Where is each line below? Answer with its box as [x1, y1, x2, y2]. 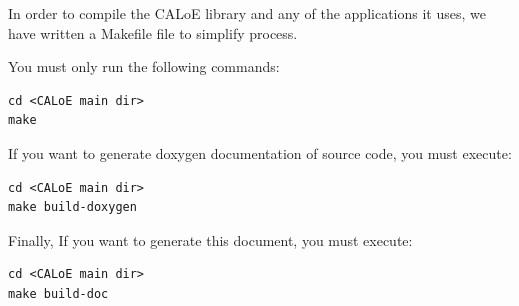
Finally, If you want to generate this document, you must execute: [8, 229, 413, 250]
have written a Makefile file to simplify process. [8, 22, 298, 43]
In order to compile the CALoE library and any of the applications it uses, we [8, 3, 486, 23]
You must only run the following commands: [8, 56, 280, 77]
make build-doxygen [8, 200, 137, 215]
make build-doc [8, 286, 109, 301]
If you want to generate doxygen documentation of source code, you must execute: [8, 142, 512, 163]
